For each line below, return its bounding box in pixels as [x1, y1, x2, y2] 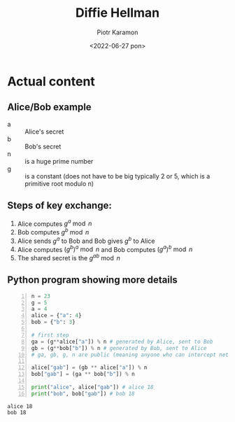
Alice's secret [24, 127, 64, 136]
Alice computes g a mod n [17, 218, 92, 228]
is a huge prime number [24, 157, 94, 165]
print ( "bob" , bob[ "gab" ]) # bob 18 [31, 390, 135, 397]
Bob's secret [24, 142, 62, 150]
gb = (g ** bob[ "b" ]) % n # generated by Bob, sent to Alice [31, 344, 207, 351]
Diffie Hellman [75, 5, 160, 21]
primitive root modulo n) [24, 179, 94, 188]
